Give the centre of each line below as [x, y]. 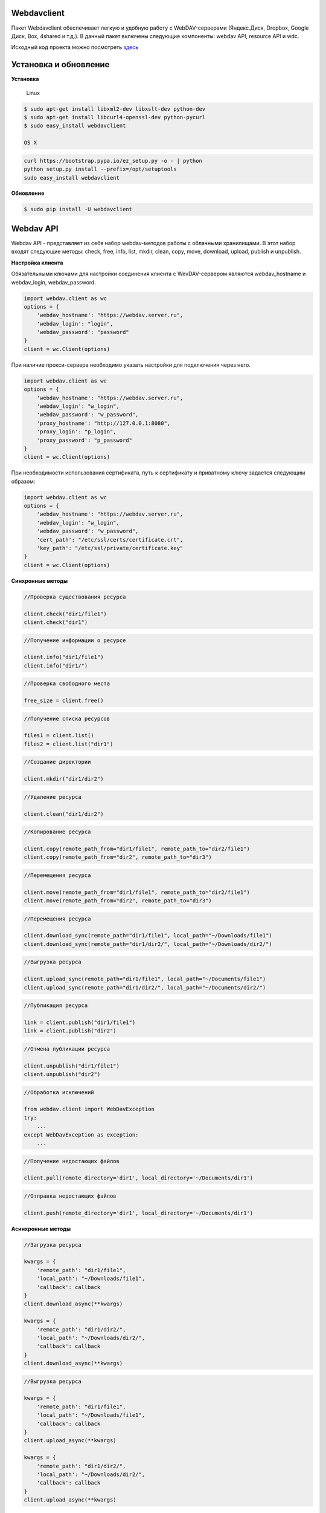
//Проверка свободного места [67, 684]
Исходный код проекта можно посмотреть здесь [75, 47]
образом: [23, 481]
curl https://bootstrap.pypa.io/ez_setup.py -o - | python [113, 161]
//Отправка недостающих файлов [70, 1196]
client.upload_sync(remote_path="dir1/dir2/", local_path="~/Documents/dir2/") [145, 987]
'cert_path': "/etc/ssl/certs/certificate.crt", [110, 540]
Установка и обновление [60, 64]
